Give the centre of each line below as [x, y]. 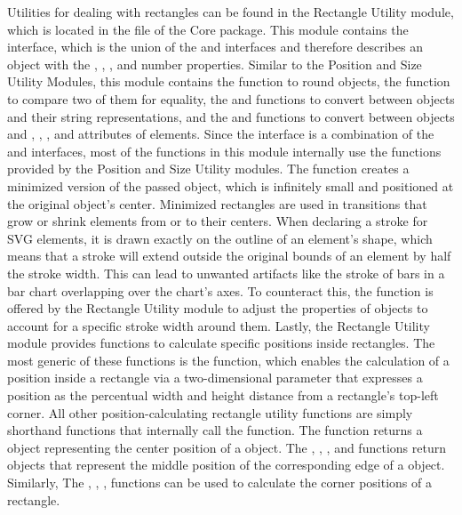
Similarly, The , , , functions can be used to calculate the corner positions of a [219, 483]
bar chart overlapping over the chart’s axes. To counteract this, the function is [220, 290]
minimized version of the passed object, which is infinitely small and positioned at [231, 185]
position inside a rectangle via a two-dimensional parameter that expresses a [215, 378]
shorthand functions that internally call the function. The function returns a [215, 430]
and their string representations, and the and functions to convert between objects [231, 116]
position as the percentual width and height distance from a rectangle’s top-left [223, 395]
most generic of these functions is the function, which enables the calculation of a [228, 360]
